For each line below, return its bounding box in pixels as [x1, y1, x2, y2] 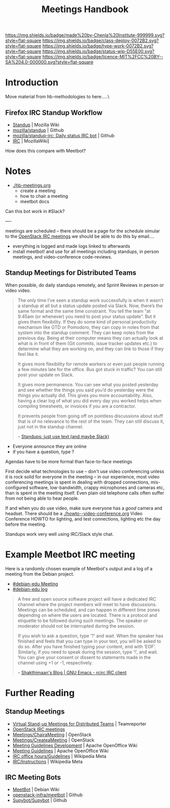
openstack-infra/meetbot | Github [12, 792, 83, 798]
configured [5, 484, 28, 490]
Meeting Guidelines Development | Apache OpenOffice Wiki [12, 742, 138, 748]
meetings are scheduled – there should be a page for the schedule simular [5, 228, 160, 234]
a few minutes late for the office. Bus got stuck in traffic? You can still [17, 366, 162, 372]
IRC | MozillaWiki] [12, 138, 50, 144]
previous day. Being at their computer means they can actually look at [17, 335, 163, 341]
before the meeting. [5, 521, 47, 527]
